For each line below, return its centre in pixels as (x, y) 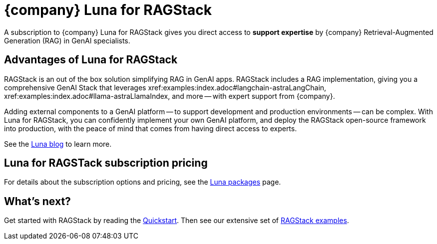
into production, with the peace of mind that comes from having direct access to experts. (151, 128)
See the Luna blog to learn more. (58, 144)
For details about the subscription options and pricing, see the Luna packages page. (143, 182)
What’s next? (37, 201)
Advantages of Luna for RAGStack (91, 60)
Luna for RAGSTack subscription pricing (106, 163)
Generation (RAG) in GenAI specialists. (67, 40)
